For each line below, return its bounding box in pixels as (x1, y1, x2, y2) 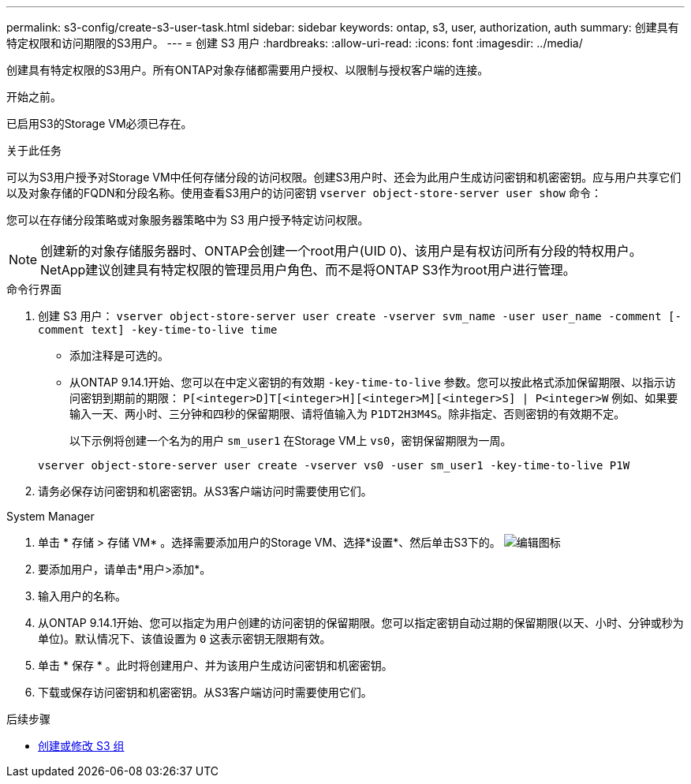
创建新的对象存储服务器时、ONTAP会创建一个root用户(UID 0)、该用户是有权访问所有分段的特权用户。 (40, 243, 642, 259)
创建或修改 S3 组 (38, 739, 125, 752)
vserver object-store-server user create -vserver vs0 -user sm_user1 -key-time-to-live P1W (38, 459, 630, 472)
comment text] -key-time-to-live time (38, 323, 278, 336)
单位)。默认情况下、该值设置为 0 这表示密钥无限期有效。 (38, 632, 331, 645)
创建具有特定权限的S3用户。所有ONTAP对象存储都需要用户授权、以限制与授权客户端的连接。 (6, 63, 489, 77)
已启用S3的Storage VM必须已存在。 (6, 117, 192, 130)
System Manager (6, 510, 95, 523)
